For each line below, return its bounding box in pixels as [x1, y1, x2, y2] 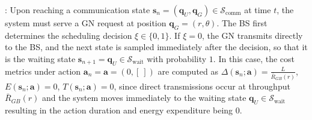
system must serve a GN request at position [5, 17, 167, 29]
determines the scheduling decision [5, 29, 132, 41]
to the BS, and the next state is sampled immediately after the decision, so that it [5, 41, 308, 53]
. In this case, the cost [213, 52, 295, 64]
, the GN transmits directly [201, 29, 303, 41]
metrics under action [5, 64, 81, 77]
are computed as [158, 64, 219, 77]
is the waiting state [5, 52, 76, 64]
